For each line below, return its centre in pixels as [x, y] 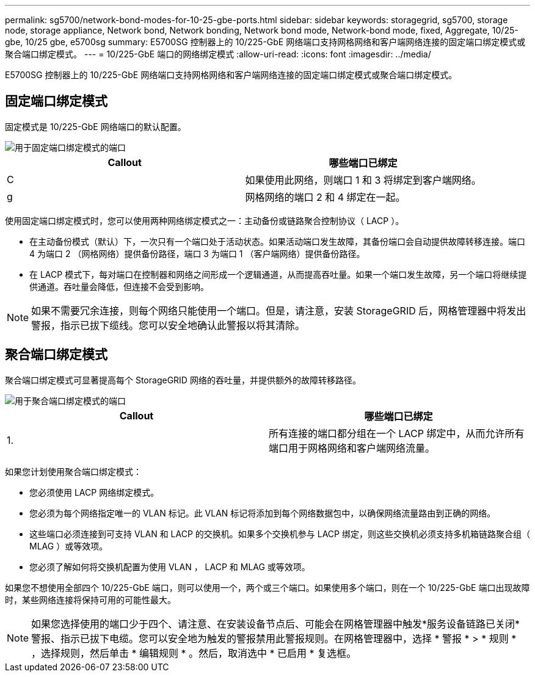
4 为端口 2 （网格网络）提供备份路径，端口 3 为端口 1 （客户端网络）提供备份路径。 [197, 253]
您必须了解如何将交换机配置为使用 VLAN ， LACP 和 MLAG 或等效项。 [170, 567]
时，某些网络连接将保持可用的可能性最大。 [90, 599]
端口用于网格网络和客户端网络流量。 [352, 448]
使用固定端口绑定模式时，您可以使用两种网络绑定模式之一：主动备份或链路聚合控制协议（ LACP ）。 [205, 220]
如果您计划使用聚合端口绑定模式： [73, 471]
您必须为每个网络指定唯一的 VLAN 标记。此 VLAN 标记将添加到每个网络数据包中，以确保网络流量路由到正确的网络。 [263, 513]
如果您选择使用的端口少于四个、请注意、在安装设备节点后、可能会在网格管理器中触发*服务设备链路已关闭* [276, 624]
